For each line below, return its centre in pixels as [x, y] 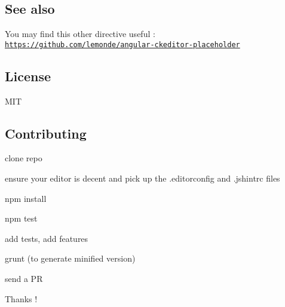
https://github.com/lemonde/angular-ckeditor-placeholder [122, 44]
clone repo [24, 158]
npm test [21, 218]
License [28, 76]
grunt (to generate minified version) [70, 258]
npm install [26, 198]
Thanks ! [21, 298]
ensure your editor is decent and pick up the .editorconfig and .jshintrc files [142, 178]
